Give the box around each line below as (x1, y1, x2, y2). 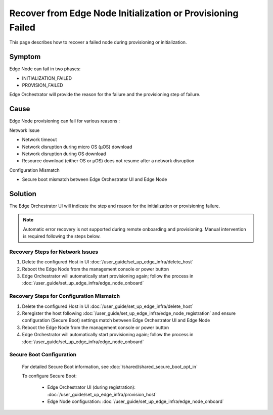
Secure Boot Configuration (9, 351, 77, 358)
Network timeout (22, 136, 57, 143)
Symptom (9, 53, 41, 61)
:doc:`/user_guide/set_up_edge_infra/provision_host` (47, 391, 157, 397)
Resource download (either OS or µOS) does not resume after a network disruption (22, 158, 195, 164)
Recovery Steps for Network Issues (9, 248, 99, 255)
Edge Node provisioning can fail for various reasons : (9, 118, 120, 124)
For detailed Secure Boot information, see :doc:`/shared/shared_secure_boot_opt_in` (22, 363, 198, 370)
